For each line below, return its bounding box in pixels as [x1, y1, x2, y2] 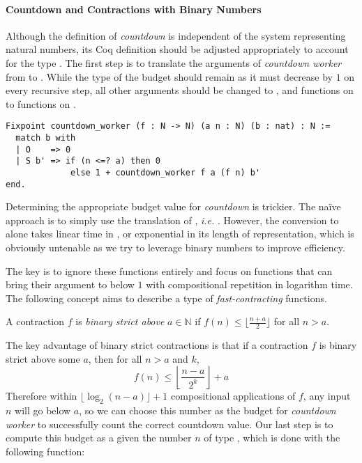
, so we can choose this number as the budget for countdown [79, 403, 336, 418]
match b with [15, 133, 76, 143]
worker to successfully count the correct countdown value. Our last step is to [6, 416, 333, 431]
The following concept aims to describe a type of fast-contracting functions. [6, 290, 327, 305]
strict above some [6, 351, 80, 366]
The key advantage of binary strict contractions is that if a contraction [6, 338, 308, 352]
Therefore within [6, 389, 77, 403]
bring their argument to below [6, 277, 135, 292]
